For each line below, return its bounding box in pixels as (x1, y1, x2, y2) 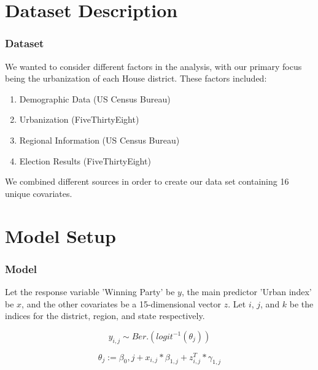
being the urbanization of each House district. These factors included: (5, 72, 267, 85)
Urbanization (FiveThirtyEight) (19, 113, 139, 126)
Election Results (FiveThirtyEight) (19, 154, 151, 167)
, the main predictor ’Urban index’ (181, 285, 312, 298)
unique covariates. (5, 187, 72, 199)
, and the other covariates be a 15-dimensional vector (21, 297, 222, 310)
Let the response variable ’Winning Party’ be (5, 285, 175, 298)
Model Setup (5, 223, 116, 248)
